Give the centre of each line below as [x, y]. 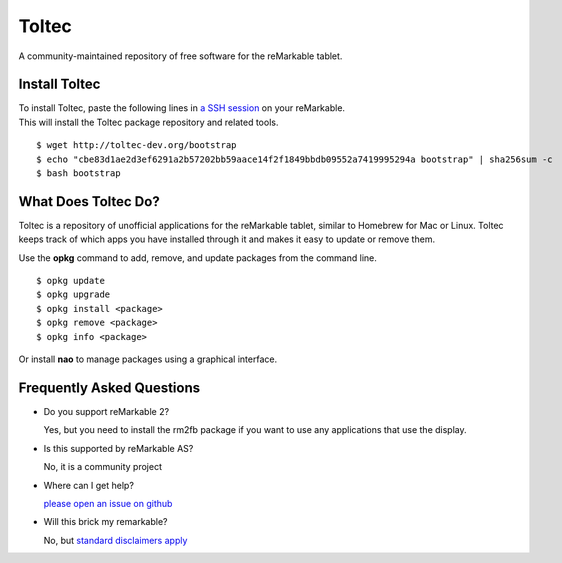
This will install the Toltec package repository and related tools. [148, 122]
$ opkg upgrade [73, 294]
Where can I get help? [89, 485]
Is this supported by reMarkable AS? [118, 448]
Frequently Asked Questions [109, 387]
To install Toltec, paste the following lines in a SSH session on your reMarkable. [181, 108]
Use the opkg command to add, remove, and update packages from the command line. [197, 257]
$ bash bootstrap [78, 173]
